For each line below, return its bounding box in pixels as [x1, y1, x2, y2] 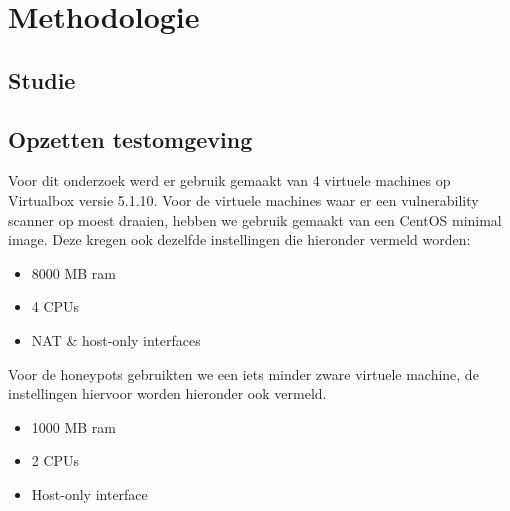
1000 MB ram [31, 416, 117, 437]
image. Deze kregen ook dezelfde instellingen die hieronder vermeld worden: [8, 229, 471, 250]
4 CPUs [31, 296, 80, 317]
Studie [8, 64, 76, 95]
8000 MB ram [31, 262, 117, 283]
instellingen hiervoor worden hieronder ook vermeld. [8, 383, 327, 404]
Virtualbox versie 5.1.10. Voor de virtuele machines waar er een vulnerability [8, 189, 479, 210]
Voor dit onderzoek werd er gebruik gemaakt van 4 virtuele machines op [8, 170, 451, 191]
